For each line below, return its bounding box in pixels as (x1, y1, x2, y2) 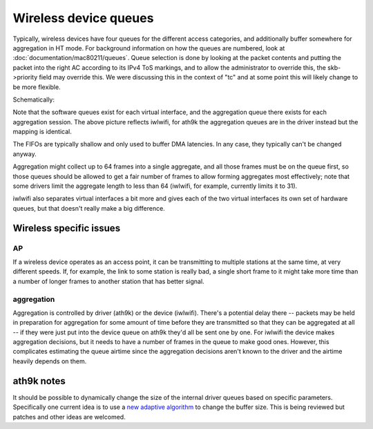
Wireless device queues (12, 10, 154, 26)
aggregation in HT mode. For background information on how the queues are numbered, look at (12, 44, 285, 52)
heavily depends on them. (12, 356, 87, 365)
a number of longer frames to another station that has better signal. (12, 277, 204, 285)
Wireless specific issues (12, 222, 121, 234)
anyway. (12, 149, 37, 158)
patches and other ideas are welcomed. (12, 412, 126, 421)
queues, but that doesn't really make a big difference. (12, 204, 165, 212)
